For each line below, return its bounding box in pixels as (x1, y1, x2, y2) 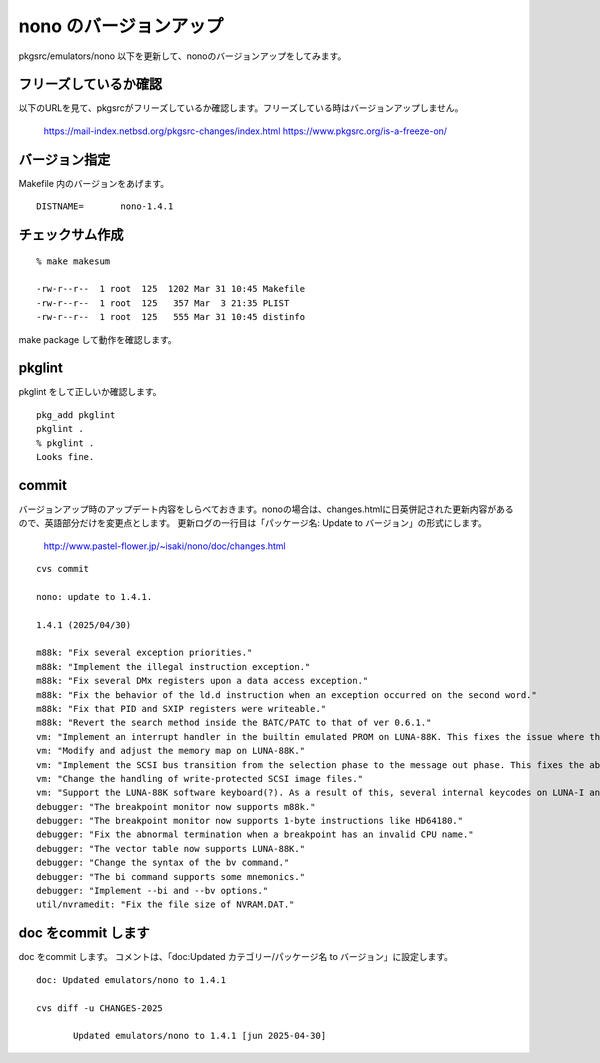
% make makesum (36, 255, 111, 267)
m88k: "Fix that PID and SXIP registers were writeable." (36, 703, 327, 714)
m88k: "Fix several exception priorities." (36, 647, 253, 659)
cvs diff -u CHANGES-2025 (36, 1002, 164, 1014)
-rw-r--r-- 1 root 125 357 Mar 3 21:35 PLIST (36, 297, 290, 309)
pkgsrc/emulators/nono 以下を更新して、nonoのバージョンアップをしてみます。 (18, 50, 347, 62)
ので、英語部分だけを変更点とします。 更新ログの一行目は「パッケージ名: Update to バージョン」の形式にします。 (18, 517, 487, 529)
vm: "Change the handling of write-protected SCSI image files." (36, 773, 364, 784)
